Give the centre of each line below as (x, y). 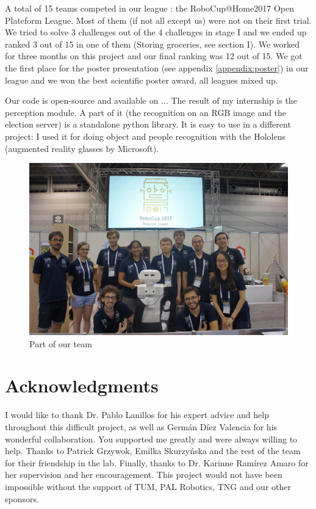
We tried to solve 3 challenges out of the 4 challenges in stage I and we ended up (156, 32)
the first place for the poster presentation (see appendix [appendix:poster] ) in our (157, 67)
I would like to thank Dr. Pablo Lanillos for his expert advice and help (137, 415)
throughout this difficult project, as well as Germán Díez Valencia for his (141, 427)
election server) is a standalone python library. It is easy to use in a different (148, 124)
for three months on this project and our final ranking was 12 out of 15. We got (154, 56)
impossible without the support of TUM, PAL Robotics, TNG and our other (148, 486)
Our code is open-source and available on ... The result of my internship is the (151, 100)
